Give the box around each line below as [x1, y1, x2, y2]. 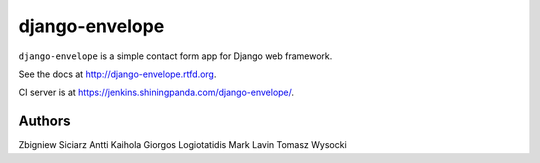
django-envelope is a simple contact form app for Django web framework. [18, 50, 333, 62]
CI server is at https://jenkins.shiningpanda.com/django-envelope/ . [18, 86, 295, 99]
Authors [18, 113, 71, 130]
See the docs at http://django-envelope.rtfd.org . [18, 68, 217, 80]
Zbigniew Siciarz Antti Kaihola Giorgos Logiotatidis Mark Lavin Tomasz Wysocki [18, 139, 347, 151]
